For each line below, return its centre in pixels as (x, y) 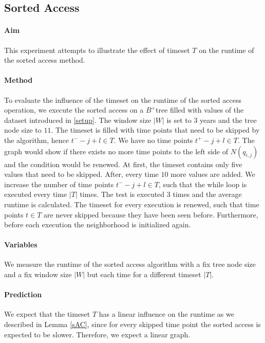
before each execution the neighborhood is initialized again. (98, 224)
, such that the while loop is (203, 184)
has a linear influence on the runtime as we (166, 314)
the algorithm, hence (37, 140)
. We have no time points (153, 140)
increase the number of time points (59, 184)
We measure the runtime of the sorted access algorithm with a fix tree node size (130, 264)
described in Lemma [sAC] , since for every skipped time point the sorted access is (132, 324)
